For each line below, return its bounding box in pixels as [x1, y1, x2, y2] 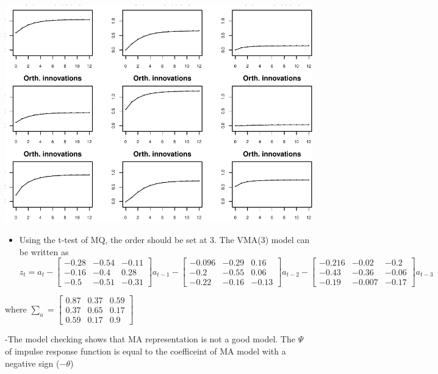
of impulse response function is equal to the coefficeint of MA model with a [5, 344, 286, 357]
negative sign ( [5, 356, 60, 369]
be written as [19, 245, 69, 258]
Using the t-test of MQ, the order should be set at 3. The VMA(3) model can [19, 233, 310, 245]
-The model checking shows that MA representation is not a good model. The [5, 333, 295, 345]
